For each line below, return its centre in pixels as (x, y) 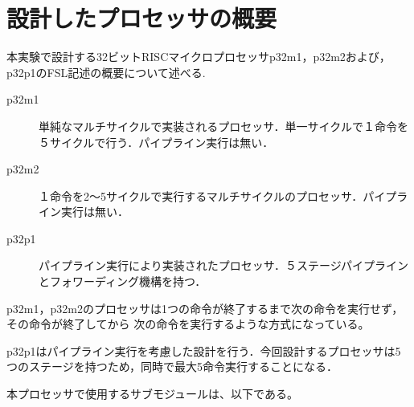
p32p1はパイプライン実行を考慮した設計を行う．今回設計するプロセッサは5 (204, 350)
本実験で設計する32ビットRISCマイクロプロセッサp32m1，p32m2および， (199, 57)
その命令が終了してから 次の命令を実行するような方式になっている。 (188, 324)
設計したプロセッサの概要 (142, 18)
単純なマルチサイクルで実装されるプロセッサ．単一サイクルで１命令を (223, 126)
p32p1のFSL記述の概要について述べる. (106, 72)
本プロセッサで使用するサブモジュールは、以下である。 (152, 394)
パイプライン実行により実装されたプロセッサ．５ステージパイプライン (223, 265)
